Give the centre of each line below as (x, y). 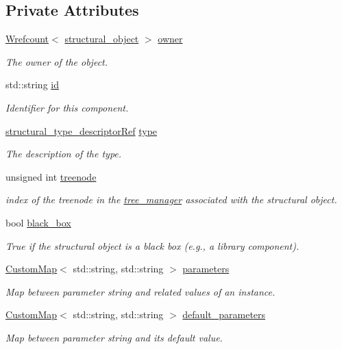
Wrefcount (27, 39)
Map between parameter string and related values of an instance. (141, 291)
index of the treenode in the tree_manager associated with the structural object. (171, 199)
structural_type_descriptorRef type (82, 130)
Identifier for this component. (67, 107)
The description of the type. (64, 154)
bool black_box (38, 222)
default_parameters (224, 314)
